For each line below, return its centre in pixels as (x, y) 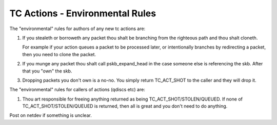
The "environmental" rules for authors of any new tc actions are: (77, 29)
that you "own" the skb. (47, 71)
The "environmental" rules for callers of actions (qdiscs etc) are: (77, 90)
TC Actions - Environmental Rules (83, 13)
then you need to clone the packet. (59, 54)
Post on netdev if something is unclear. (51, 115)
